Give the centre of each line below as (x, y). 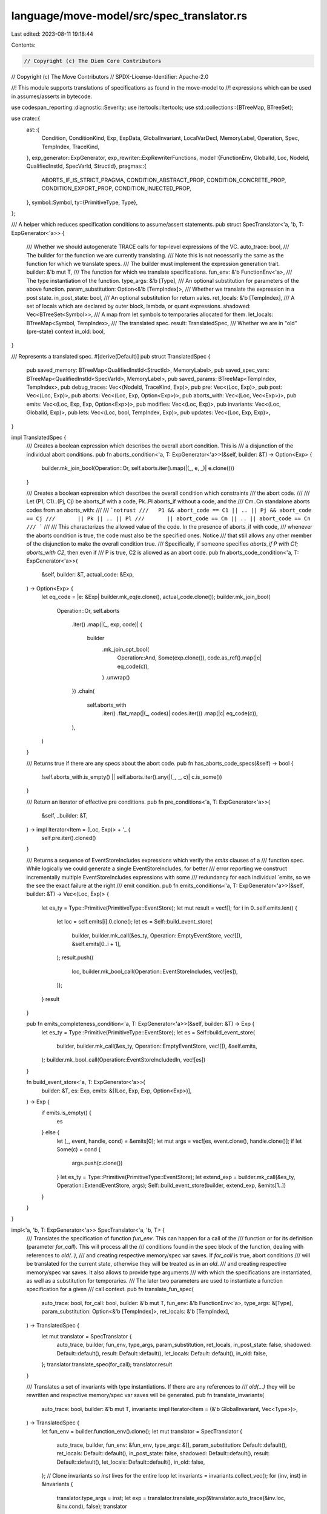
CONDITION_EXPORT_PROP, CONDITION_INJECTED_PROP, (117, 188)
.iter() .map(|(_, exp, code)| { (107, 624)
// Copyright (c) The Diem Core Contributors (93, 61)
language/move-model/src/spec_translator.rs (129, 16)
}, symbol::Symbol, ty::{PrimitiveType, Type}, (82, 202)
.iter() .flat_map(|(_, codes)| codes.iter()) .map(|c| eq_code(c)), (180, 713)
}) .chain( (83, 691)
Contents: (23, 45)
